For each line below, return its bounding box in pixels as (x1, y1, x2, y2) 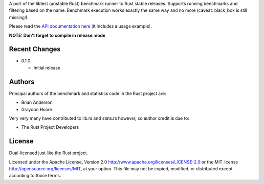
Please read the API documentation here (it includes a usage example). (9, 23, 152, 29)
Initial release (33, 65, 61, 70)
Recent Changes (9, 45, 61, 53)
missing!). (9, 14, 29, 20)
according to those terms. (9, 173, 61, 179)
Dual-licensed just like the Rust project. (9, 150, 88, 156)
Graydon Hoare (21, 106, 52, 112)
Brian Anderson (21, 99, 53, 105)
